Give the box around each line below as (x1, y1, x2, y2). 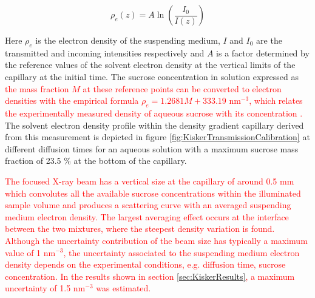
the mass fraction (5, 82, 69, 95)
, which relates (249, 94, 303, 107)
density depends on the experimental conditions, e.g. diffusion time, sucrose (5, 258, 286, 271)
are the (256, 34, 282, 46)
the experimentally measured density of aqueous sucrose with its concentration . (5, 106, 303, 119)
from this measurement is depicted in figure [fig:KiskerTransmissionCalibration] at (5, 130, 310, 143)
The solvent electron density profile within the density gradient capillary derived (5, 118, 304, 131)
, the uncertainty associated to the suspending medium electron (63, 246, 300, 259)
